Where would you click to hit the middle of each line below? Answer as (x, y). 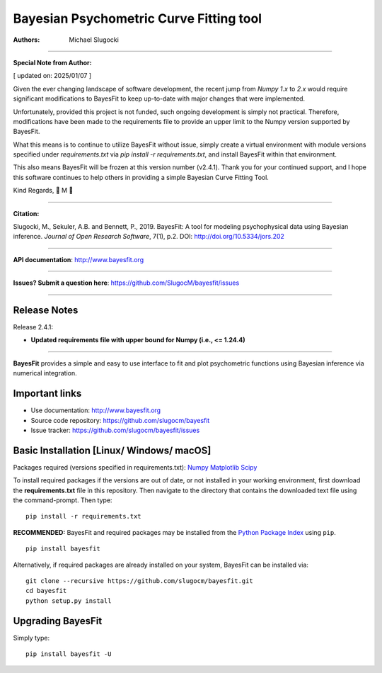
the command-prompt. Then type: (63, 500)
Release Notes (46, 310)
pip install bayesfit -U (69, 654)
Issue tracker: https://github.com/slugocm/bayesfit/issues (115, 430)
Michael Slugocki (94, 40)
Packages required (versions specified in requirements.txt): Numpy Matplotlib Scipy (135, 467)
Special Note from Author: (52, 62)
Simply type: (31, 638)
